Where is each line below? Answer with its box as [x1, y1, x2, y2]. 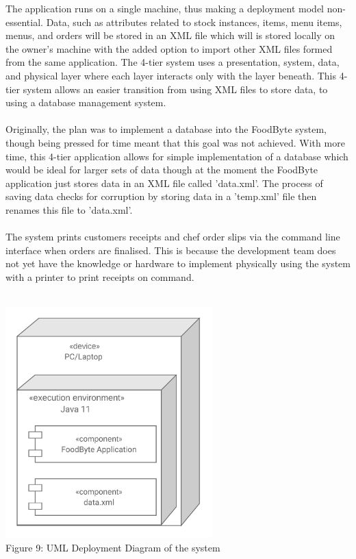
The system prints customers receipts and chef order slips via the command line [5, 229, 340, 244]
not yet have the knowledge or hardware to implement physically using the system [5, 256, 351, 271]
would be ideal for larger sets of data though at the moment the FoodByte [5, 162, 318, 177]
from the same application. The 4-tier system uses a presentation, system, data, [5, 55, 340, 69]
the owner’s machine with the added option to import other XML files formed [5, 41, 333, 55]
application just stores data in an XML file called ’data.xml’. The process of [5, 175, 323, 190]
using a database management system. [5, 95, 166, 110]
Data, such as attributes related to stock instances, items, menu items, [46, 14, 342, 29]
